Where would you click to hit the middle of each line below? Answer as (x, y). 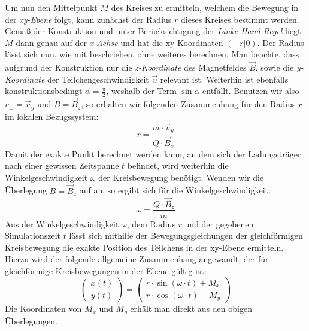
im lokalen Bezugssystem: (52, 116)
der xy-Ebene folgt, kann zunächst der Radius (88, 19)
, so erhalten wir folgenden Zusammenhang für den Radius (188, 104)
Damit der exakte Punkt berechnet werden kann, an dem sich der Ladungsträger (153, 154)
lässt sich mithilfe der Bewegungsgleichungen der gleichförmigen (186, 236)
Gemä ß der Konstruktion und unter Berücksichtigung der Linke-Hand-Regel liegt (153, 31)
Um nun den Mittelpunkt (51, 7)
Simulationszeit (33, 236)
